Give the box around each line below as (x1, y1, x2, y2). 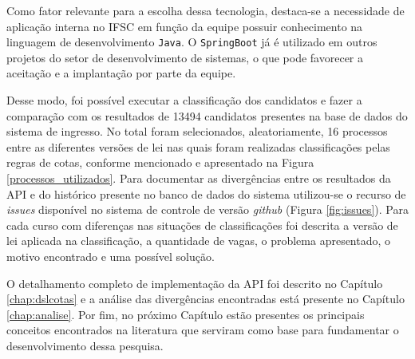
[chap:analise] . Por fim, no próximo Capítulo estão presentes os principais (6, 306, 365, 322)
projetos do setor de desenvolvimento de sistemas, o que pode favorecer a (6, 49, 364, 65)
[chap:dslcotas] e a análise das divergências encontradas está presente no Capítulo (6, 290, 405, 307)
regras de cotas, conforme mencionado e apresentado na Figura (6, 154, 314, 171)
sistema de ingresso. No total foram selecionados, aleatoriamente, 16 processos (6, 123, 388, 140)
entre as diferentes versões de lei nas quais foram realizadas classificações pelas (6, 138, 390, 155)
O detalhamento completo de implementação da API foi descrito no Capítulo (6, 274, 383, 291)
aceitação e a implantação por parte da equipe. (6, 65, 236, 81)
